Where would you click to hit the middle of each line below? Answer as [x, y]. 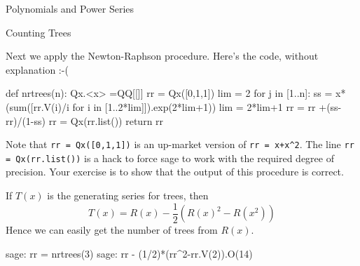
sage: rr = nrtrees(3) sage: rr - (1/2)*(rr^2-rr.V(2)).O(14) [129, 253]
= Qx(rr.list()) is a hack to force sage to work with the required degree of [170, 158]
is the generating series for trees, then [128, 195]
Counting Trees [39, 32]
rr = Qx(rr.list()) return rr [106, 120]
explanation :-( [37, 69]
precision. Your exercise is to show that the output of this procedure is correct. [175, 172]
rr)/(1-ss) [26, 120]
